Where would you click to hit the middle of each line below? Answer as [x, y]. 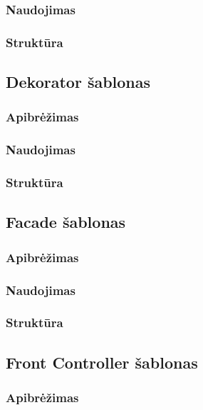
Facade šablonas [66, 222]
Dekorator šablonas [78, 82]
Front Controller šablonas [102, 362]
